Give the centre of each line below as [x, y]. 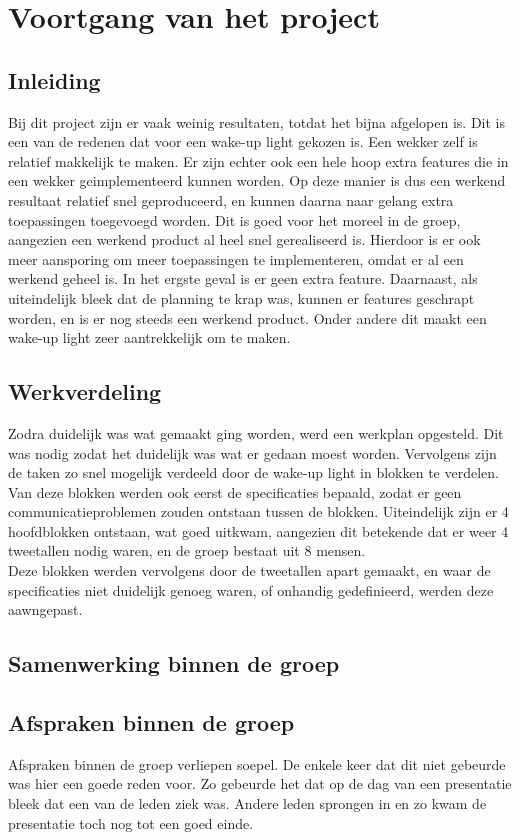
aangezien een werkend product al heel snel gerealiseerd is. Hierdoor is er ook [244, 239]
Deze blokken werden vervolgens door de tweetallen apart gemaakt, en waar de [249, 570]
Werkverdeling [85, 391]
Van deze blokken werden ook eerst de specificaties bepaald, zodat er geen [235, 491]
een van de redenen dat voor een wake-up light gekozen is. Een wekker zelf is [243, 141]
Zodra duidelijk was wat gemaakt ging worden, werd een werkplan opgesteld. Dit [256, 432]
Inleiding [54, 79]
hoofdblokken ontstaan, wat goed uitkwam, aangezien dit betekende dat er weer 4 [258, 530]
